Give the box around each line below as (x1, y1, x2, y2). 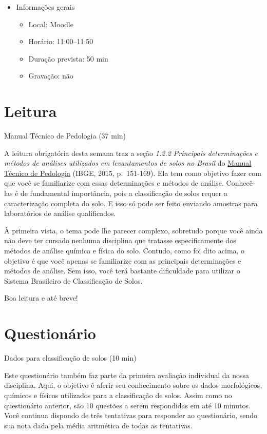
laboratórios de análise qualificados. (4, 208, 116, 219)
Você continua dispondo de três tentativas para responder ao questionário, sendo (4, 410, 258, 421)
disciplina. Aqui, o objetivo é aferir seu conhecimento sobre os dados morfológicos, (4, 380, 262, 390)
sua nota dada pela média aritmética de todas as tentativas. (4, 420, 193, 430)
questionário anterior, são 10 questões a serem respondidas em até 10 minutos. (4, 400, 251, 410)
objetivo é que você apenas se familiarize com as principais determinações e (4, 255, 241, 266)
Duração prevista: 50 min (28, 53, 108, 64)
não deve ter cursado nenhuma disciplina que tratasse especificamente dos (4, 235, 236, 246)
